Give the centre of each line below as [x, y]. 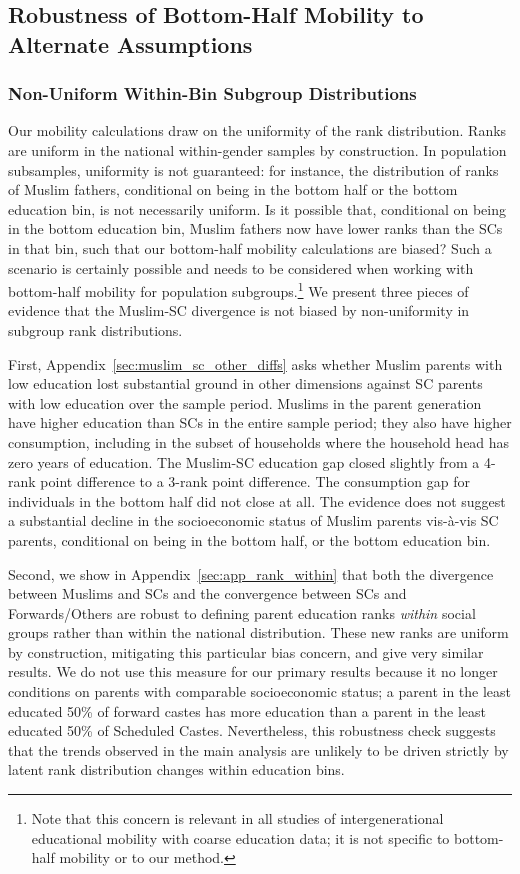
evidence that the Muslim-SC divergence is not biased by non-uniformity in [239, 310]
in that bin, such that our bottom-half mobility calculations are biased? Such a [250, 247]
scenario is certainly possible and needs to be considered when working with [241, 267]
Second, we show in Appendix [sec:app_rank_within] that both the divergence [251, 573]
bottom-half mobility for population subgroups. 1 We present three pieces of [238, 289]
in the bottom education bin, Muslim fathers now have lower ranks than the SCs [255, 228]
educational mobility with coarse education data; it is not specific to [240, 837]
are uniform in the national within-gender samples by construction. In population [257, 149]
